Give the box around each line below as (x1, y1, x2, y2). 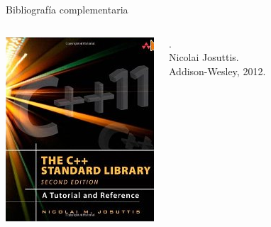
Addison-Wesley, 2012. (169, 63, 266, 78)
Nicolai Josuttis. (169, 50, 239, 65)
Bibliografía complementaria (6, 2, 128, 16)
